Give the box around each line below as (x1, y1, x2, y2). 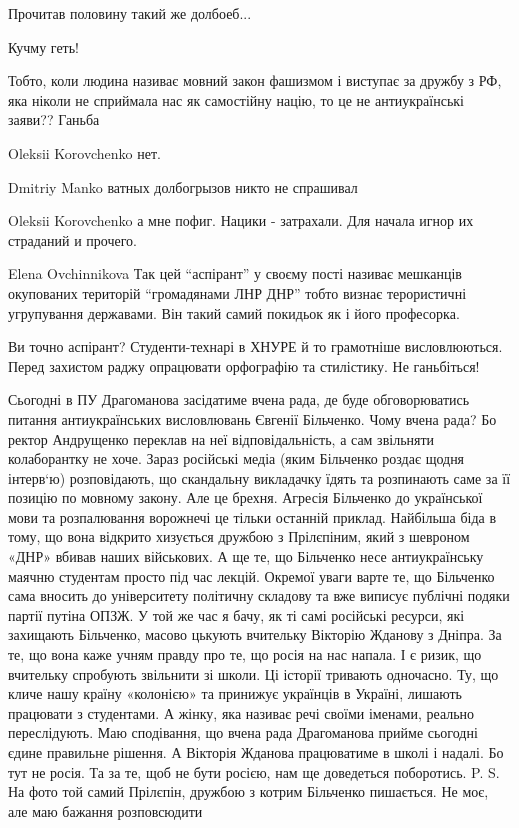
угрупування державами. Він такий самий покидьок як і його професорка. (8, 302, 460, 323)
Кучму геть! (8, 36, 80, 57)
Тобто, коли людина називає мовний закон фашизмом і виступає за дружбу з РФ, (8, 70, 502, 91)
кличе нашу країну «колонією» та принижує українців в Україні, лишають (8, 683, 462, 704)
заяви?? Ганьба (8, 109, 100, 130)
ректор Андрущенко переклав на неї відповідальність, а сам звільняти (8, 428, 435, 449)
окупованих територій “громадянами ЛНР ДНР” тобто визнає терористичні (8, 282, 467, 303)
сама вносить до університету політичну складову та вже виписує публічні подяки (8, 585, 510, 606)
